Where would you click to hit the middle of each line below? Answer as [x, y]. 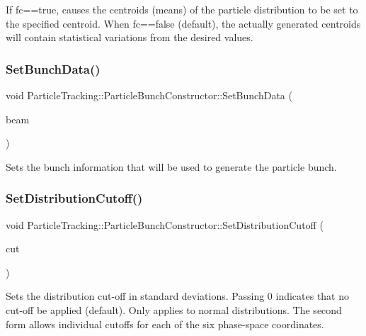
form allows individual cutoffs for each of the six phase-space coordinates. [165, 324]
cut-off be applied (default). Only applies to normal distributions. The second [174, 309]
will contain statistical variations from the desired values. [130, 37]
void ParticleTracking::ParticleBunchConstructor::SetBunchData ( [149, 95]
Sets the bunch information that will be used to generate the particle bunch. [171, 166]
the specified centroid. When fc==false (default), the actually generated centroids [183, 23]
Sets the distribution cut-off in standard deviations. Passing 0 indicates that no [178, 296]
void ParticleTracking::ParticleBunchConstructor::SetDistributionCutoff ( [165, 224]
